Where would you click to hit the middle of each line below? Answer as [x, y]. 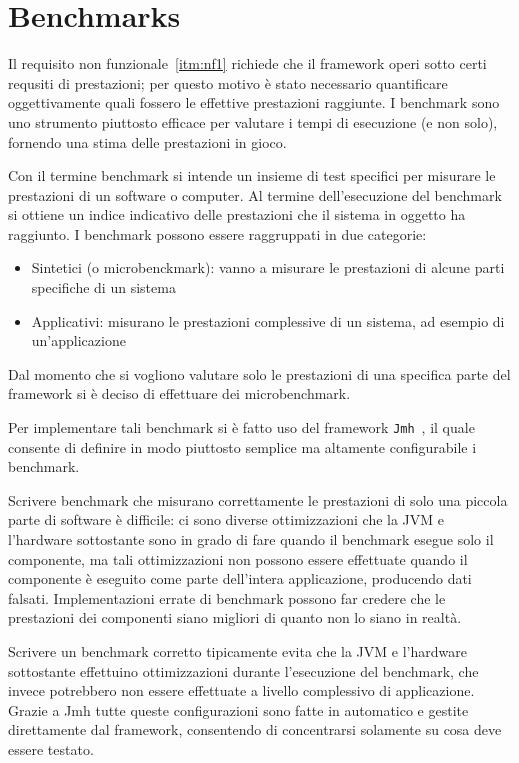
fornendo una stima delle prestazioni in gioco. [147, 141]
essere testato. [51, 749]
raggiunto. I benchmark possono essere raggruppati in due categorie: [217, 233]
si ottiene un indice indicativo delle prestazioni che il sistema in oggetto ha [237, 214]
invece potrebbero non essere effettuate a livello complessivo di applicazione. [241, 690]
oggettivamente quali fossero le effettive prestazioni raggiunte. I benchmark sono [254, 102]
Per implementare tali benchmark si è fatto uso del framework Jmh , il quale [241, 427]
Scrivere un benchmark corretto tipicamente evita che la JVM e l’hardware [237, 651]
